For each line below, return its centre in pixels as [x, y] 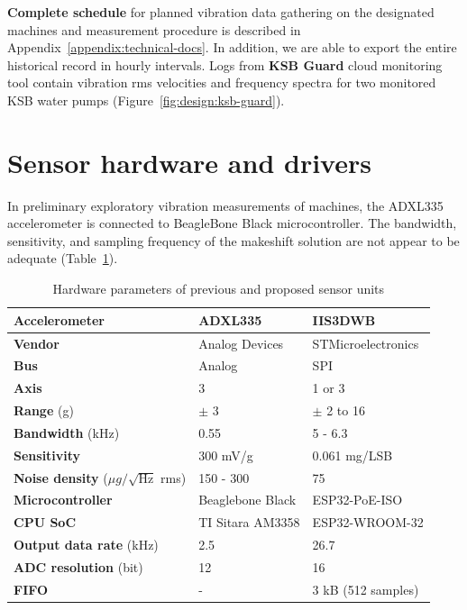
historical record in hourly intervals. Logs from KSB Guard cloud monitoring [225, 64]
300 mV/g [226, 455]
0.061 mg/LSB [353, 455]
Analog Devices [241, 343]
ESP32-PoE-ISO [357, 500]
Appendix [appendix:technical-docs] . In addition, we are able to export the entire [232, 47]
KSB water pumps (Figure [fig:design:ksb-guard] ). [146, 100]
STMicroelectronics [366, 343]
